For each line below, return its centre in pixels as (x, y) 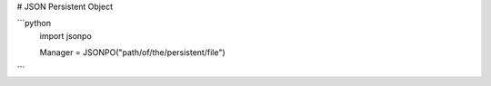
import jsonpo (66, 35)
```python (34, 24)
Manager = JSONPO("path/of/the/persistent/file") (133, 53)
